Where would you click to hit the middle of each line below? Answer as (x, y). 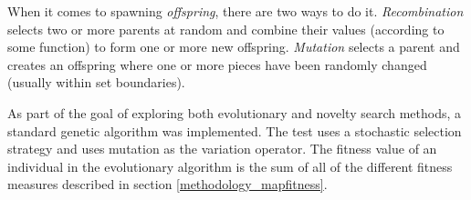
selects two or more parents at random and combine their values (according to (226, 29)
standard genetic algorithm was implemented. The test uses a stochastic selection (235, 130)
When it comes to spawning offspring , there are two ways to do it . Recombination (235, 11)
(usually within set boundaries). (96, 82)
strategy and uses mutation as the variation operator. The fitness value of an (222, 149)
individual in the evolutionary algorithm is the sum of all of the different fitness (230, 166)
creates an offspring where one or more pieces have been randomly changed (217, 64)
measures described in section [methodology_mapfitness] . (167, 184)
